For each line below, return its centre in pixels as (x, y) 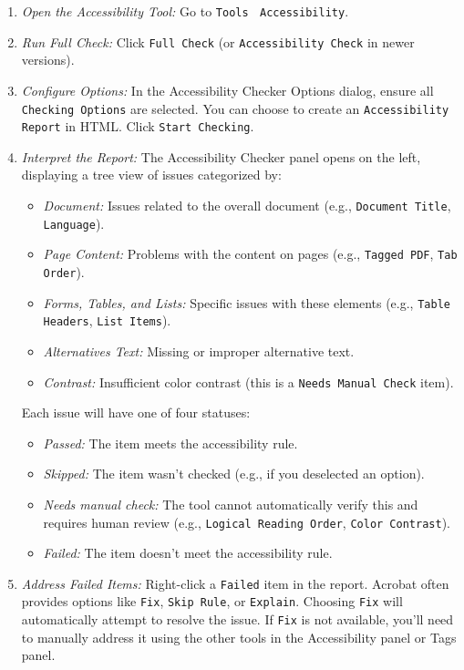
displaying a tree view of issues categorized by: (151, 175)
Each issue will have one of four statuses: (136, 412)
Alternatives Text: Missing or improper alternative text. (199, 350)
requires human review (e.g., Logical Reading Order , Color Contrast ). (247, 522)
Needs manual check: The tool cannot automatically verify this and (231, 504)
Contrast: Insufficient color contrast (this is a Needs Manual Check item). (248, 381)
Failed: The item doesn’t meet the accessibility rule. (188, 553)
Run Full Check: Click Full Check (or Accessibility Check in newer (218, 41)
